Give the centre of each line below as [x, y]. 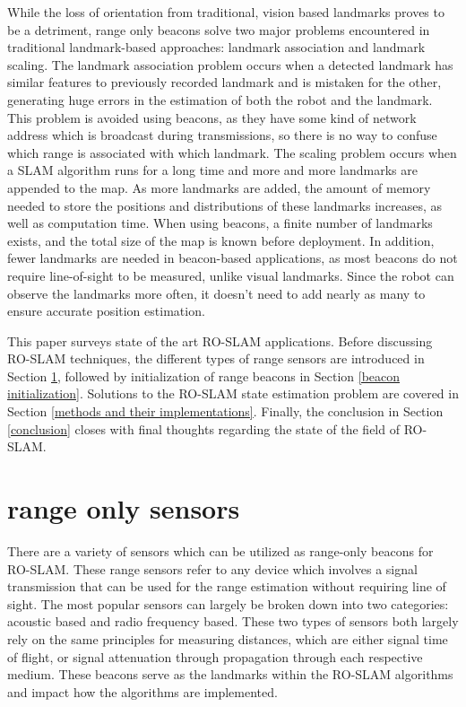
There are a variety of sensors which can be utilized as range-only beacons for [220, 550]
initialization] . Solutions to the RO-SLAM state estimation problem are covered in [233, 393]
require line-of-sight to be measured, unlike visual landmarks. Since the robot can [231, 275]
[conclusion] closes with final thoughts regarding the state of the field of [203, 428]
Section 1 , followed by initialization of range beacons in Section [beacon [204, 375]
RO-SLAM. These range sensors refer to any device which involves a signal [212, 568]
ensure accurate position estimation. [106, 311]
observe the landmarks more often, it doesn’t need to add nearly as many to [216, 293]
